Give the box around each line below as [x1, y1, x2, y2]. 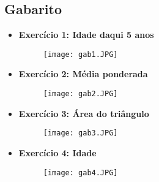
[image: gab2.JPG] [43, 89, 118, 99]
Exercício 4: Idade [18, 146, 97, 159]
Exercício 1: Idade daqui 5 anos [18, 28, 154, 41]
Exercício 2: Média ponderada [18, 67, 148, 80]
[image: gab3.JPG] [43, 129, 118, 138]
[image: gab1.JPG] [43, 50, 118, 59]
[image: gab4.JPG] [43, 168, 118, 177]
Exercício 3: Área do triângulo [18, 107, 149, 119]
